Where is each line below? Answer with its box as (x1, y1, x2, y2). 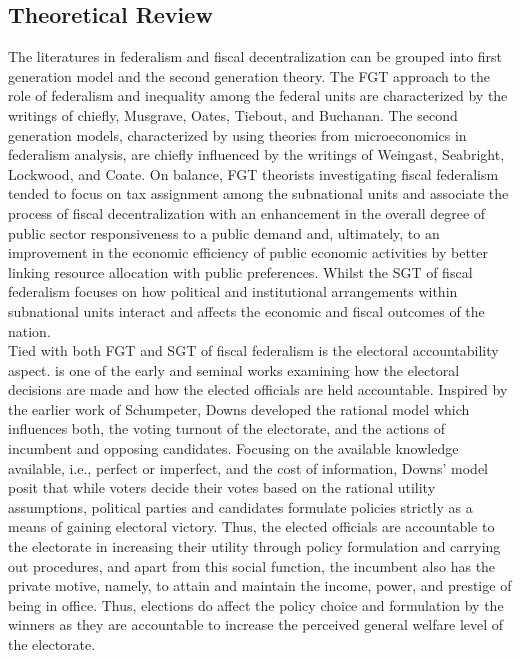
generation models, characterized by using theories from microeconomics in (8, 124, 467, 145)
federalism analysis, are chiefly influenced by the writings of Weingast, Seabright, (8, 144, 505, 165)
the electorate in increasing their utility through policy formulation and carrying (8, 536, 501, 557)
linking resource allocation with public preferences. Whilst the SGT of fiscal (8, 261, 473, 282)
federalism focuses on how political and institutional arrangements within (8, 281, 458, 302)
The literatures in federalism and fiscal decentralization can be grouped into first (8, 46, 503, 67)
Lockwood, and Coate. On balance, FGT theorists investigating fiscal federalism (8, 163, 499, 184)
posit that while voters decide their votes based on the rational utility (8, 477, 436, 498)
